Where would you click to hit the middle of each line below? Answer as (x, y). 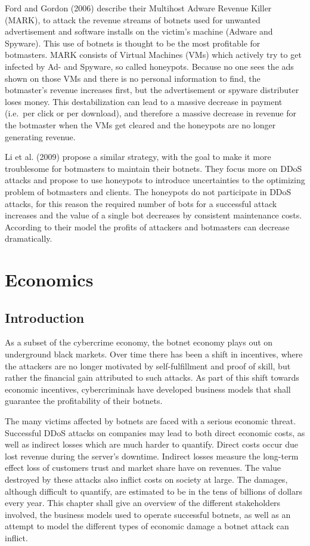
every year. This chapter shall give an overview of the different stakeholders (143, 503)
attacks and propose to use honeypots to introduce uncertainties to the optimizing (155, 180)
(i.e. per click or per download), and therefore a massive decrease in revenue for (151, 113)
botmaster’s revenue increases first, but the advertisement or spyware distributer (152, 90)
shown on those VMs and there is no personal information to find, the (133, 78)
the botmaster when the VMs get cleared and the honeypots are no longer (140, 124)
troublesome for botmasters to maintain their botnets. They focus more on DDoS (154, 168)
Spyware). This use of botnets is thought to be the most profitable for (133, 43)
